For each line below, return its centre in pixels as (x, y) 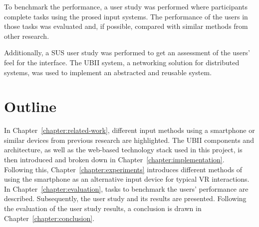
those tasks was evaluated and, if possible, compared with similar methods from (126, 26)
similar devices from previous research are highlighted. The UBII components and (129, 140)
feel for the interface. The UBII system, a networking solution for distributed (122, 62)
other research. (27, 36)
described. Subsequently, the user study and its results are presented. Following (125, 198)
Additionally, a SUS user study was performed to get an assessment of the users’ (127, 53)
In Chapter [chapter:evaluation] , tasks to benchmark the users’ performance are (126, 188)
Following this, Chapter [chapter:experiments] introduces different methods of (123, 169)
